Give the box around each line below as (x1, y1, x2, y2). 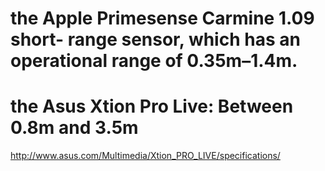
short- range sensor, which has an (10, 28, 301, 51)
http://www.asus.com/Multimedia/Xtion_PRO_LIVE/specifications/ (10, 150, 281, 162)
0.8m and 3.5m (10, 117, 139, 139)
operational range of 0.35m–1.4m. (10, 50, 298, 72)
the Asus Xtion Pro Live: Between (10, 95, 294, 118)
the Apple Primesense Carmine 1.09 (10, 7, 315, 30)
